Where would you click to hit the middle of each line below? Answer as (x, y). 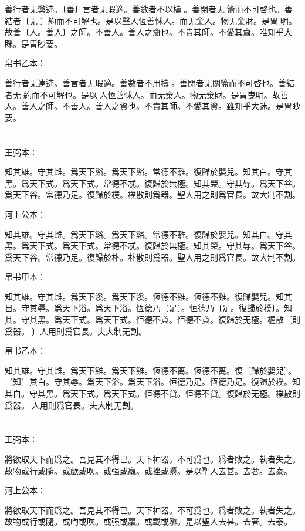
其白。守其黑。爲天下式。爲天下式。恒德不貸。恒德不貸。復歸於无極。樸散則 (152, 393)
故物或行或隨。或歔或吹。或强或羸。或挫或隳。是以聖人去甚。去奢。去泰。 (148, 470)
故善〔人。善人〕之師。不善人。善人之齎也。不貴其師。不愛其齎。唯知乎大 (148, 32)
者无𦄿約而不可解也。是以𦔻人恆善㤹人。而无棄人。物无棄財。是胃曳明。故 (143, 94)
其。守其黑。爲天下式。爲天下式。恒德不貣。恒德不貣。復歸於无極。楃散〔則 (152, 319)
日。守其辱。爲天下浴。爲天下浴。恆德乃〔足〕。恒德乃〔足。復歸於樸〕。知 (148, 308)
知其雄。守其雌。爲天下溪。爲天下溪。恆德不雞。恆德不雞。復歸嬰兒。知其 (148, 296)
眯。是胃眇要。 (33, 43)
